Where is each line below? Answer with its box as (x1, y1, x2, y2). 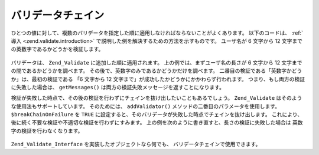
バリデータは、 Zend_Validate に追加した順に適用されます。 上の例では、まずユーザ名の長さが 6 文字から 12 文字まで (11, 59, 302, 66)
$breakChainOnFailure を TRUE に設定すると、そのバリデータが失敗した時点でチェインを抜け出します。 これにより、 (11, 111, 303, 118)
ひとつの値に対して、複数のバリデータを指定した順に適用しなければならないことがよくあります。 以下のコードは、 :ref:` (11, 29, 304, 36)
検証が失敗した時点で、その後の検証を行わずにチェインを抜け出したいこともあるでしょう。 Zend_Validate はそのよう (11, 95, 302, 102)
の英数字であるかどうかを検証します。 (11, 46, 104, 53)
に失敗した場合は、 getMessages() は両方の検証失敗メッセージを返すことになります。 (11, 83, 224, 90)
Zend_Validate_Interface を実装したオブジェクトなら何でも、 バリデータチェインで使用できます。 (11, 141, 261, 148)
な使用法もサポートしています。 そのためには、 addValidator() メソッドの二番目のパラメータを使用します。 (11, 103, 281, 110)
